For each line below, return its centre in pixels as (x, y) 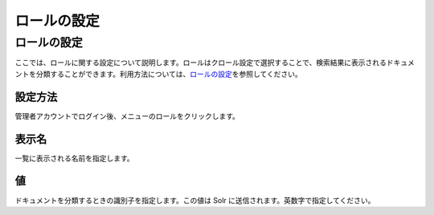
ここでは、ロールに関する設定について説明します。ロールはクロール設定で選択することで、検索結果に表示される (201, 63)
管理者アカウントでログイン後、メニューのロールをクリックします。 (127, 116)
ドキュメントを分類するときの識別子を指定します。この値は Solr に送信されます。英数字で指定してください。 (195, 200)
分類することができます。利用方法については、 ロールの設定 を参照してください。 (169, 74)
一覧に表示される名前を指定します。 (74, 158)
